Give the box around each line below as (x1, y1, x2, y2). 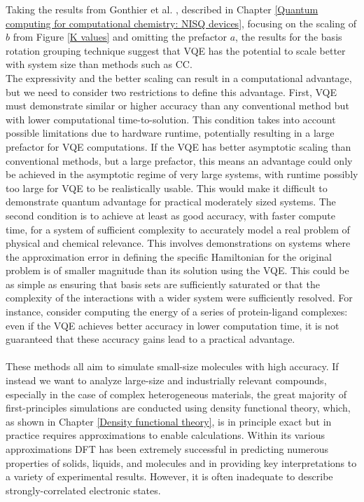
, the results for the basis (235, 29, 342, 44)
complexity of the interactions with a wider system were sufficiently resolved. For (6, 290, 353, 305)
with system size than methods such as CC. (6, 57, 192, 72)
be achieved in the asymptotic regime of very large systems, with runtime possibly (6, 167, 358, 182)
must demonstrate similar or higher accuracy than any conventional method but (6, 98, 349, 113)
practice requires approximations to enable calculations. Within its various (6, 428, 325, 442)
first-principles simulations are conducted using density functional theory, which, (6, 400, 351, 415)
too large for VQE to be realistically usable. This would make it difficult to (6, 180, 328, 195)
